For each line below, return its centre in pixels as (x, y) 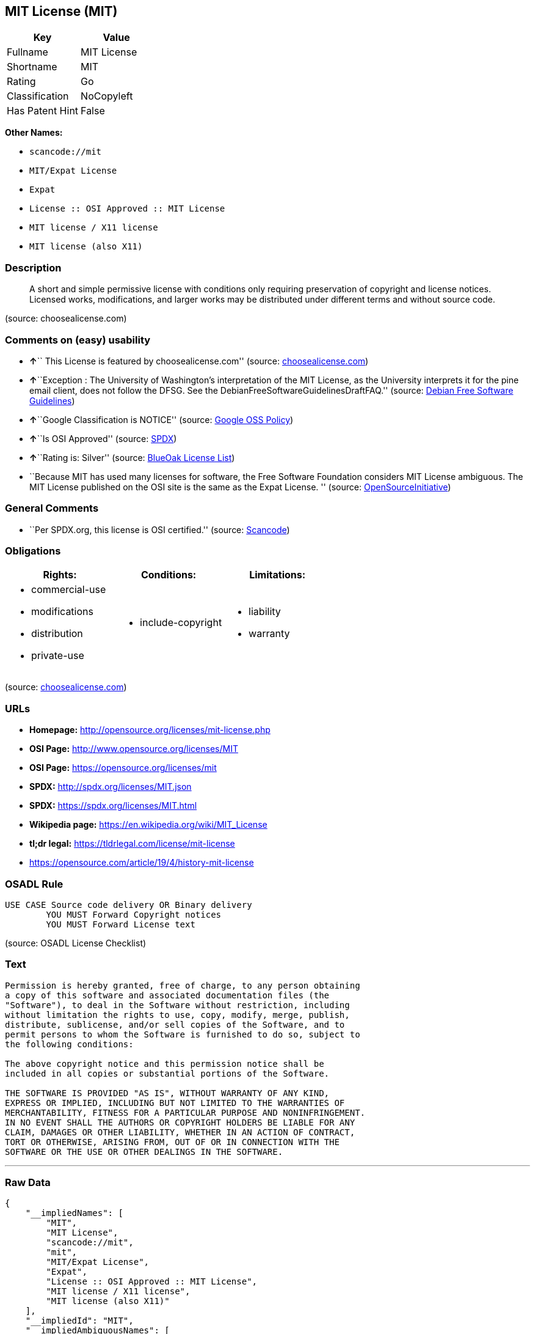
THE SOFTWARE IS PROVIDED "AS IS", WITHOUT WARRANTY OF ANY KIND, (167, 1093)
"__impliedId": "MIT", (79, 1321)
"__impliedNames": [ (74, 1213)
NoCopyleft (107, 96)
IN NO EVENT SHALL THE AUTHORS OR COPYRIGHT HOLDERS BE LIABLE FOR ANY (180, 1122)
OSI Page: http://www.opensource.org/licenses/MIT (134, 749)
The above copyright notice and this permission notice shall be (165, 1063)
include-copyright (181, 623)
